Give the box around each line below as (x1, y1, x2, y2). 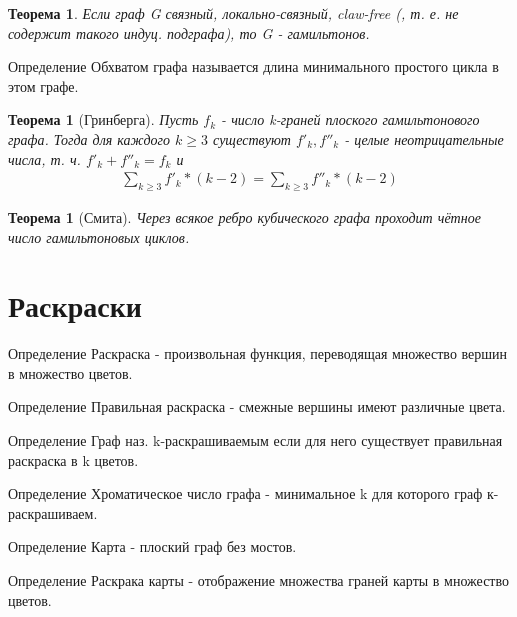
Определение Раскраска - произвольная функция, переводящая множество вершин (8, 343, 508, 364)
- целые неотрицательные (344, 128, 504, 149)
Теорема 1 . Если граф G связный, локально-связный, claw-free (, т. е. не (8, 3, 459, 23)
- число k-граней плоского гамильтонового (221, 109, 480, 130)
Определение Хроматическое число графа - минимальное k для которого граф (8, 483, 483, 504)
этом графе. (8, 75, 79, 96)
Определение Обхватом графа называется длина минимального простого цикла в (8, 56, 499, 77)
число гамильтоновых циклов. (8, 226, 190, 247)
